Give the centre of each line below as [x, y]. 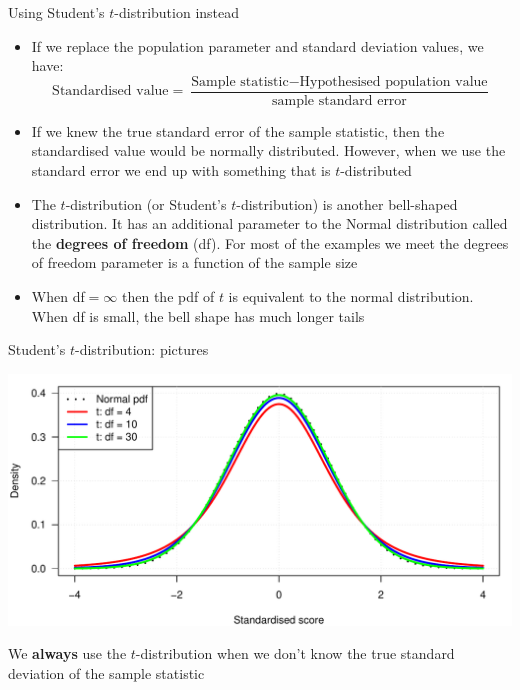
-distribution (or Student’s [146, 203]
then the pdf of [168, 296]
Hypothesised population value [393, 81]
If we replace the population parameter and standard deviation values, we [257, 45]
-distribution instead [177, 12]
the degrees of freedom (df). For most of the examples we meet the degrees [270, 242]
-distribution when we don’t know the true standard [295, 653]
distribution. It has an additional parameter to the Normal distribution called [269, 223]
